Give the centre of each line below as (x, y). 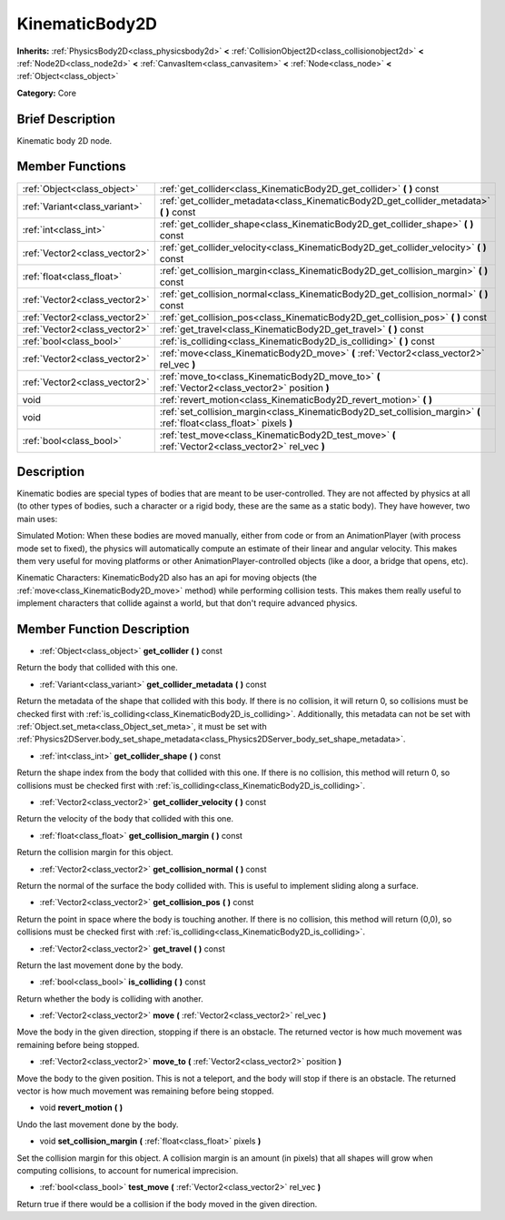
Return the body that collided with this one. (98, 668)
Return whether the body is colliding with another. (110, 998)
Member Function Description (103, 629)
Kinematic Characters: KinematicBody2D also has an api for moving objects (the (167, 578)
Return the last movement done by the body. (100, 965)
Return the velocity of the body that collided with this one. (125, 819)
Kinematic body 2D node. (64, 140)
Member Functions (71, 167)
